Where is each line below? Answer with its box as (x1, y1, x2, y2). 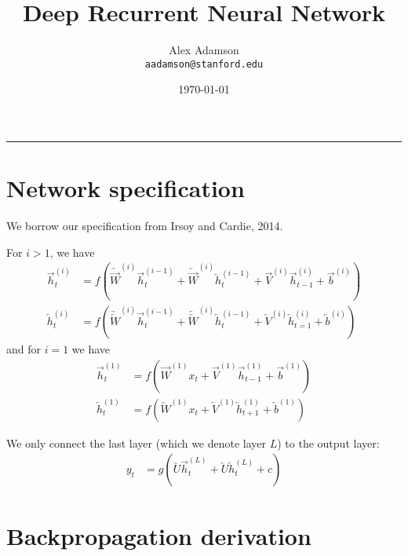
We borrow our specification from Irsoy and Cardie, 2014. (6, 218, 283, 234)
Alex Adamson (169, 42, 239, 58)
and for (6, 341, 42, 357)
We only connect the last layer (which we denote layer (6, 434, 267, 451)
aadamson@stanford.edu (144, 58, 264, 70)
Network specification (6, 172, 245, 204)
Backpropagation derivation (6, 519, 311, 551)
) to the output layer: (277, 434, 380, 451)
